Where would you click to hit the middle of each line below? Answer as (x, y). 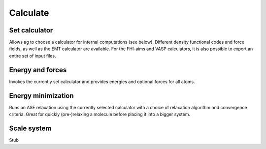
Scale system (30, 128)
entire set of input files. (33, 56)
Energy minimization (41, 96)
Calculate (29, 13)
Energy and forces (38, 70)
